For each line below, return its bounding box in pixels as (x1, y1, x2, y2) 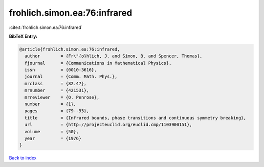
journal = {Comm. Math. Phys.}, (24, 74, 117, 79)
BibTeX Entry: (9, 33, 38, 39)
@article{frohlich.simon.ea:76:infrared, (19, 47, 120, 52)
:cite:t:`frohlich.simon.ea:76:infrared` (9, 24, 83, 30)
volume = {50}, (24, 129, 79, 134)
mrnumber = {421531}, (24, 88, 89, 93)
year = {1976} (24, 136, 82, 141)
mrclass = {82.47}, (24, 81, 87, 86)
